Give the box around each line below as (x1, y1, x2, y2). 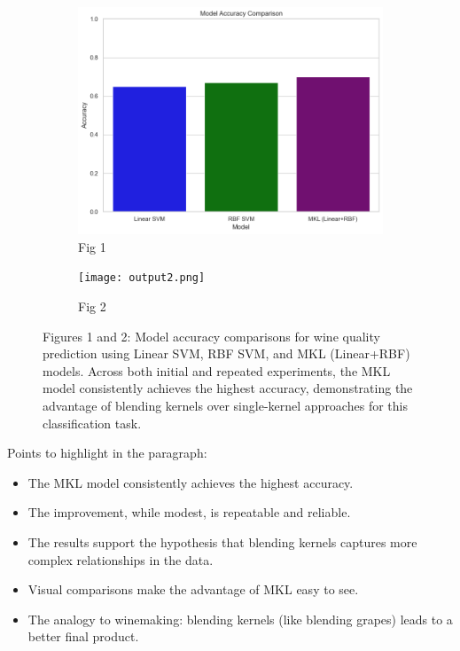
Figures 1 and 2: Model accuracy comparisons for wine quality (43, 326, 380, 345)
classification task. (43, 413, 142, 432)
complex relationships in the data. (27, 550, 214, 569)
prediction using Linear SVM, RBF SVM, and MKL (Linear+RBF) (43, 344, 410, 363)
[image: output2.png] (78, 271, 206, 285)
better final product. (27, 627, 139, 646)
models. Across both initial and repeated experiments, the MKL (43, 361, 391, 380)
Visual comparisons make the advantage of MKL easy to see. (27, 580, 359, 599)
